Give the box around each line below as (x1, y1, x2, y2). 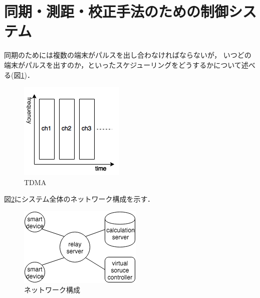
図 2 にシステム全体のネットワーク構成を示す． (4, 194, 155, 204)
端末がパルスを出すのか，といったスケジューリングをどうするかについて (4, 59, 241, 70)
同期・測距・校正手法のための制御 (4, 1, 229, 22)
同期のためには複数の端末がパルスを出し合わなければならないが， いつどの (4, 50, 251, 60)
